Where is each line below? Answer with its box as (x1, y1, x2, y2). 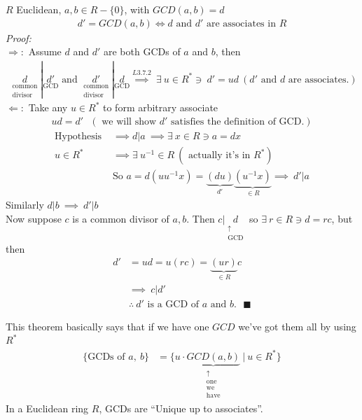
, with (124, 2, 150, 16)
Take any (28, 100, 68, 115)
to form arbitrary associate (103, 100, 218, 115)
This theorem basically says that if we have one (6, 318, 209, 333)
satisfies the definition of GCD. (171, 116, 305, 127)
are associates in (206, 18, 276, 29)
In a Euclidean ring (6, 400, 89, 415)
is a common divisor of (72, 211, 169, 226)
